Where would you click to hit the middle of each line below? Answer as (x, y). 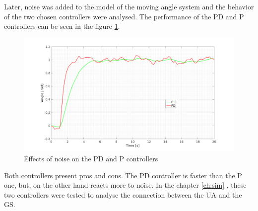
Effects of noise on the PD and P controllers (91, 158)
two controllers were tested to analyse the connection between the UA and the (123, 194)
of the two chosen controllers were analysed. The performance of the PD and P (124, 16)
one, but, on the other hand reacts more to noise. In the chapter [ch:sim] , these (125, 185)
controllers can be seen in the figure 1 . (62, 26)
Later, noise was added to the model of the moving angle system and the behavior (129, 6)
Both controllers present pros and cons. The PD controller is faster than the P (123, 175)
